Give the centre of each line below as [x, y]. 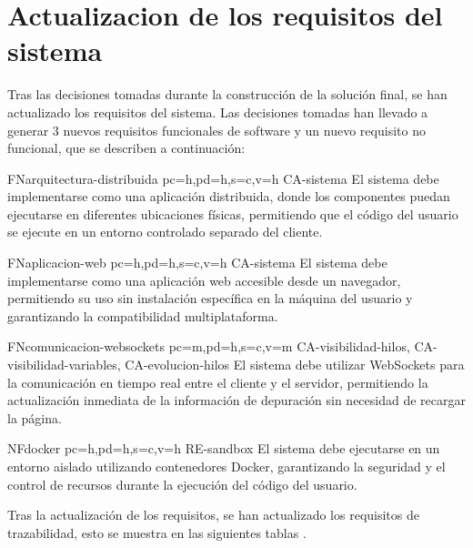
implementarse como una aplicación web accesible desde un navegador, [204, 280]
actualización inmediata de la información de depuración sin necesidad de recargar [236, 400]
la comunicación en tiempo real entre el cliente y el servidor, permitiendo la [218, 382]
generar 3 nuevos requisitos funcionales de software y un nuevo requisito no [216, 130]
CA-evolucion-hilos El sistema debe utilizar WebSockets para [295, 365]
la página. [35, 417]
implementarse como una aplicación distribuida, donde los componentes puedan [229, 196]
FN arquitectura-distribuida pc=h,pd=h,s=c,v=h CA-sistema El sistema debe [223, 178]
